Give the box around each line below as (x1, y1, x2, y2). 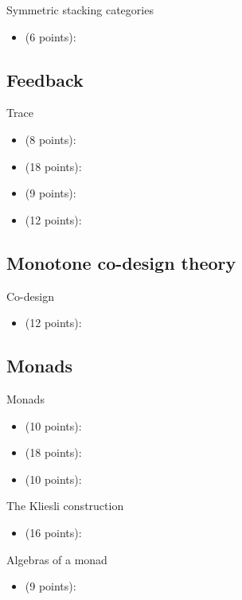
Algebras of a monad (6, 551, 107, 567)
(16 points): (25, 524, 82, 540)
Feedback (6, 67, 84, 92)
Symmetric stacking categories (6, 2, 154, 18)
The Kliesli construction (6, 497, 124, 514)
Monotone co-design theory (6, 250, 236, 275)
